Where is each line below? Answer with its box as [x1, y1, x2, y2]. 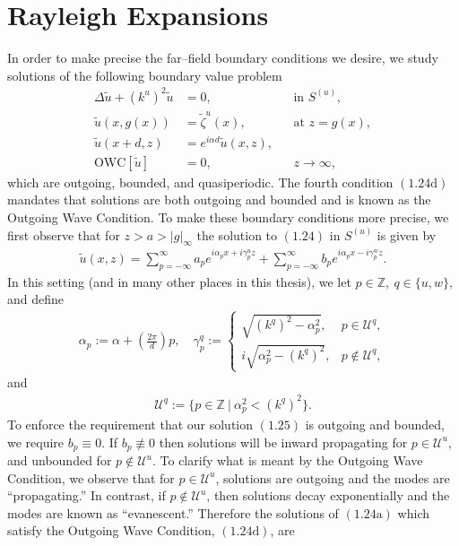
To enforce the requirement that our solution [7, 415, 254, 434]
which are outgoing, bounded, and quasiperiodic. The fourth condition [7, 172, 394, 191]
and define [7, 290, 65, 308]
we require [7, 432, 65, 451]
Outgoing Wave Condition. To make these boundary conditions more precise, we [7, 207, 449, 226]
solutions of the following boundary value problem [7, 65, 282, 84]
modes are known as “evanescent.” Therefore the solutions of [7, 503, 339, 522]
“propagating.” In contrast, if [7, 486, 166, 505]
